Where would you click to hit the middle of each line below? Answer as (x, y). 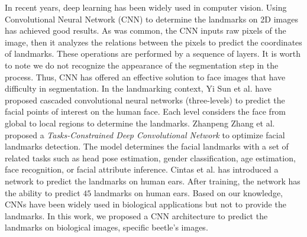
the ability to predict (43, 192)
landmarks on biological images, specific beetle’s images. (106, 227)
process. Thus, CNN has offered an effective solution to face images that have (145, 77)
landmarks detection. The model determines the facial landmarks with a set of (147, 146)
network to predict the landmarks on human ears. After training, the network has (153, 181)
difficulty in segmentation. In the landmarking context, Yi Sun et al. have (138, 88)
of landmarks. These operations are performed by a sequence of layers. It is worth (153, 53)
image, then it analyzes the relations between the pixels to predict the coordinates (153, 42)
